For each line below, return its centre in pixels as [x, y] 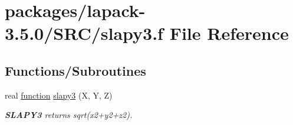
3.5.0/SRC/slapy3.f [84, 33]
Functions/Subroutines [75, 70]
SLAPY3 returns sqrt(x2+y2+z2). [69, 115]
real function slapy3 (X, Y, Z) [59, 95]
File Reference [229, 33]
